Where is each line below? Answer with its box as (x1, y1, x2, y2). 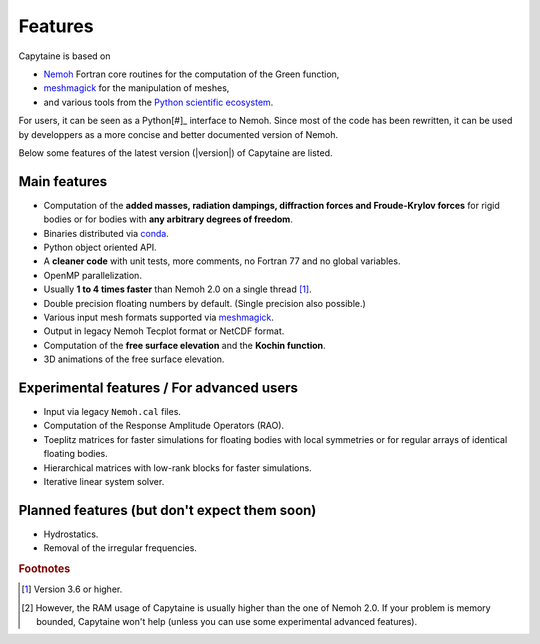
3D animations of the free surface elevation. (43, 353, 225, 365)
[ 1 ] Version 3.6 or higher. (21, 583, 123, 595)
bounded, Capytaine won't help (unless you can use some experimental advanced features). (36, 616, 418, 628)
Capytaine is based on (18, 50, 111, 62)
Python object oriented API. (43, 241, 157, 253)
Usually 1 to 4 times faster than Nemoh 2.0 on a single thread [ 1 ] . (43, 283, 312, 295)
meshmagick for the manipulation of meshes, (43, 82, 230, 94)
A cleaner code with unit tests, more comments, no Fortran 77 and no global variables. (43, 255, 401, 267)
